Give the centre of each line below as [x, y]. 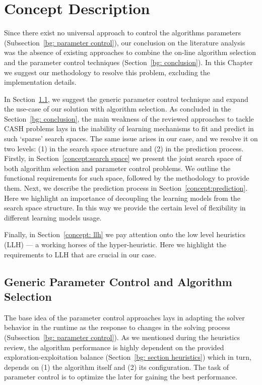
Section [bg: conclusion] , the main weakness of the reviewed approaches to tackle [129, 118]
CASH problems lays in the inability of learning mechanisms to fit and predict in [129, 128]
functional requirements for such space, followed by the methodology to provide [127, 178]
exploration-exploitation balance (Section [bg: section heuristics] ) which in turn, [128, 357]
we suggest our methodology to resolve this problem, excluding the [107, 72]
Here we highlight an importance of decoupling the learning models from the [122, 198]
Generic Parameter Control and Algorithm [118, 281]
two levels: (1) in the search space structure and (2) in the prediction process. [124, 148]
